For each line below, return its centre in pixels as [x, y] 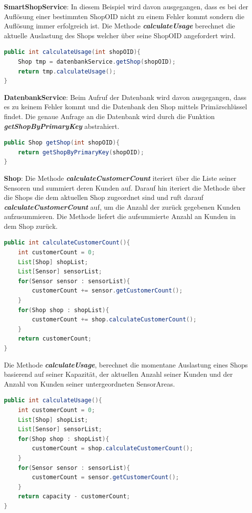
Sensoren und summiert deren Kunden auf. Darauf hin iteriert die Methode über [125, 187]
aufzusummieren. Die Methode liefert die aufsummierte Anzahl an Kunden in [120, 216]
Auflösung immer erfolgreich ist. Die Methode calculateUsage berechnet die [120, 26]
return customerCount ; [55, 339]
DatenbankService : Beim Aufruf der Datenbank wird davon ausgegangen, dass [125, 97]
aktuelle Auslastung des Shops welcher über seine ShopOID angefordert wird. [120, 35]
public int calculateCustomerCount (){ [67, 243]
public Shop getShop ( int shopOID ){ [62, 143]
